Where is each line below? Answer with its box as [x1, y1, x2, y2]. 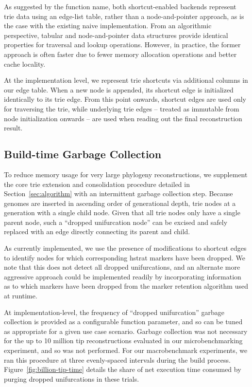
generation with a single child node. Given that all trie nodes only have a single [4, 207, 240, 218]
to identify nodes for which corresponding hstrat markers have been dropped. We [4, 252, 245, 262]
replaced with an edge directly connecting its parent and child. [4, 226, 190, 237]
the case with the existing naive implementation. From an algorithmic [4, 20, 212, 31]
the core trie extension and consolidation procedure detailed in [4, 179, 190, 189]
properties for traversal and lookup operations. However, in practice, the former [4, 39, 241, 50]
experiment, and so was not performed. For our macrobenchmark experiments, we [4, 345, 248, 355]
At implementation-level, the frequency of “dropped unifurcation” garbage [4, 307, 225, 317]
